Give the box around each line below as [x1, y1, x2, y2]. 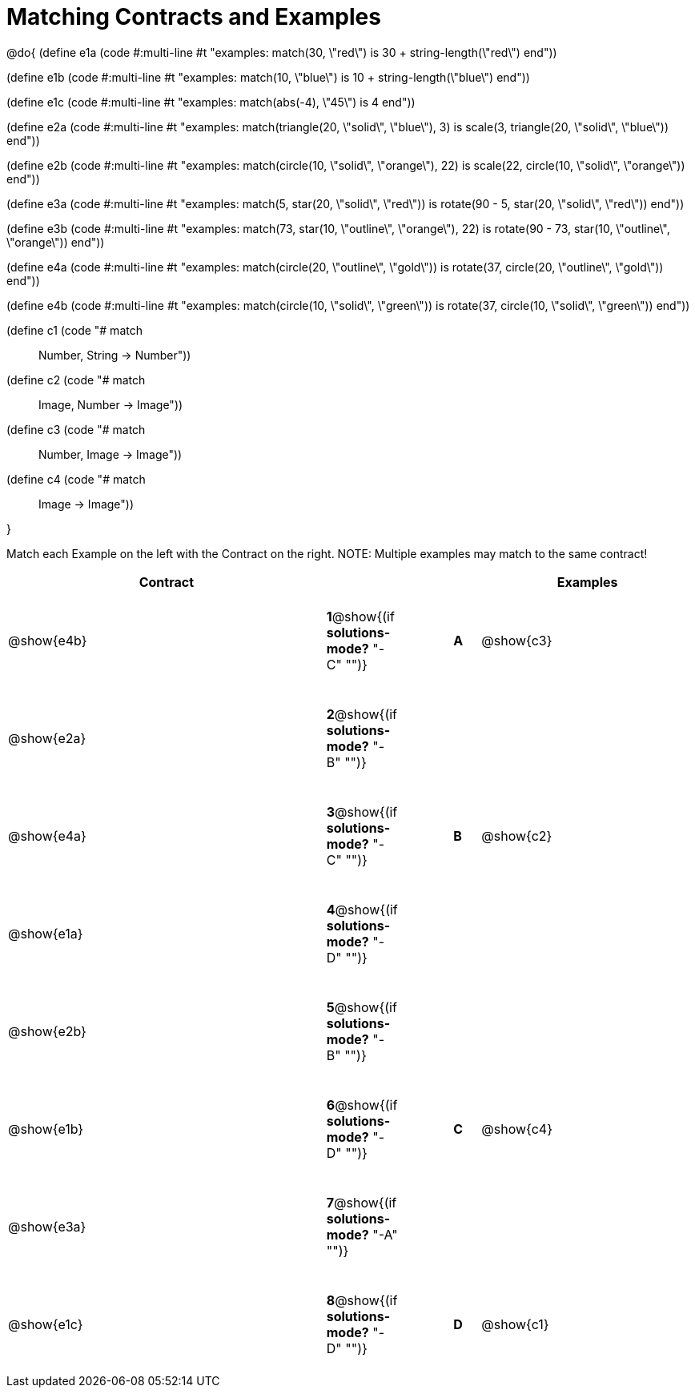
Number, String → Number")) [38, 347, 191, 362]
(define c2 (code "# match [6, 372, 146, 387]
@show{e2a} [8, 729, 86, 746]
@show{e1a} [8, 925, 83, 942]
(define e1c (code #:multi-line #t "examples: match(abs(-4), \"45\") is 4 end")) [6, 94, 416, 109]
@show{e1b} [8, 1120, 84, 1137]
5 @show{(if [326, 998, 397, 1015]
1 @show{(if [326, 608, 395, 625]
